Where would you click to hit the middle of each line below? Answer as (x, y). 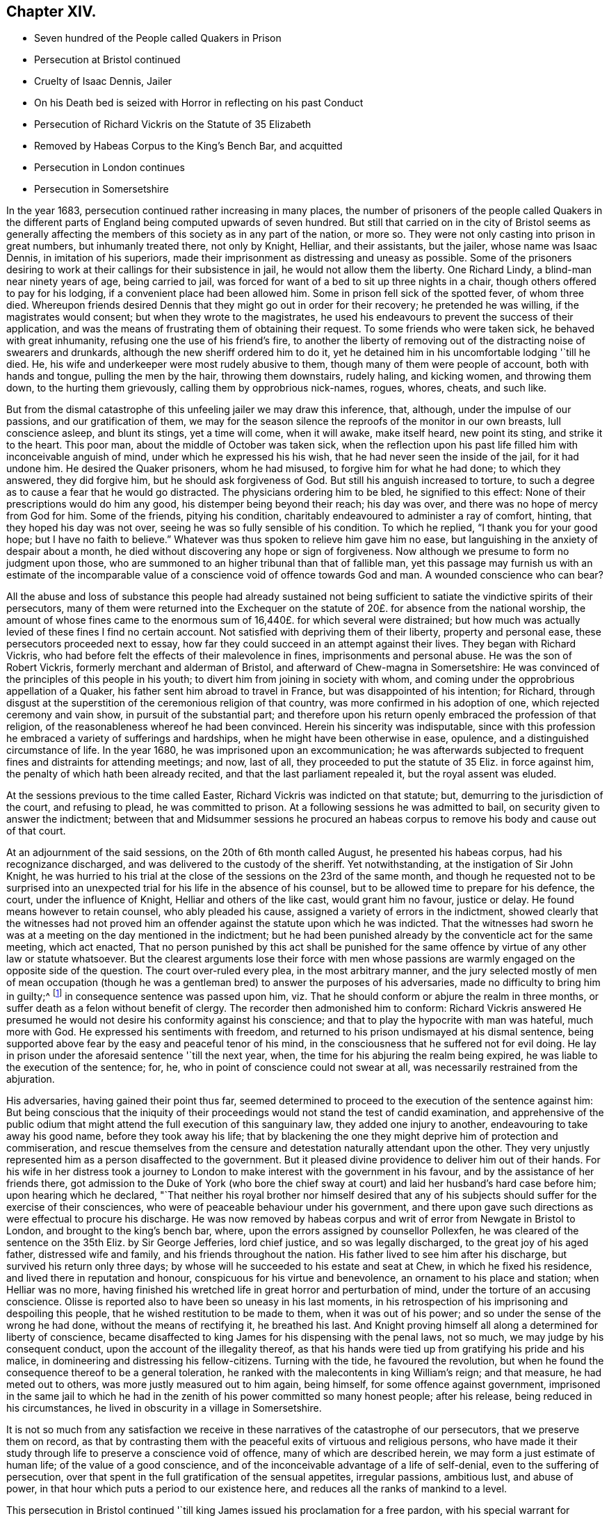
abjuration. (31, 1079)
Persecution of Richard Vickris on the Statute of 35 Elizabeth (173, 124)
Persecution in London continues (109, 168)
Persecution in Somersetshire (101, 189)
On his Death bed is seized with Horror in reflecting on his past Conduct (199, 103)
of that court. (36, 831)
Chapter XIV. (51, 11)
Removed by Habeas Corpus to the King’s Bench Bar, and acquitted (188, 146)
